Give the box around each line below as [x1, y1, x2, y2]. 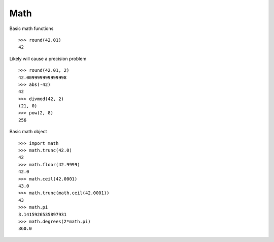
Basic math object [9, 129, 47, 135]
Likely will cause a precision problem [9, 55, 87, 62]
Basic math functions [9, 25, 54, 32]
